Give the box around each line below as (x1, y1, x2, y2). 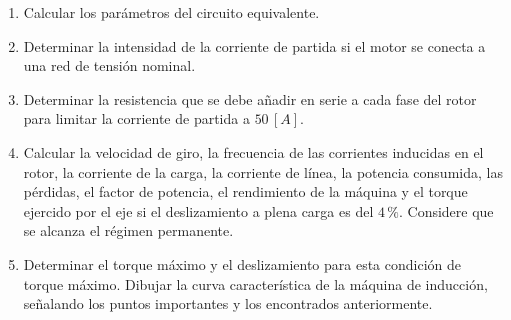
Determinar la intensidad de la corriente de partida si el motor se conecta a (23, 35, 486, 56)
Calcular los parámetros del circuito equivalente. (23, 2, 320, 22)
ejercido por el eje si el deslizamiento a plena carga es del (23, 200, 374, 221)
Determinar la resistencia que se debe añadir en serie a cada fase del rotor (23, 88, 477, 109)
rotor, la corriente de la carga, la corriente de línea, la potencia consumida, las (23, 161, 503, 182)
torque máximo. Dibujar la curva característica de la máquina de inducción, (23, 273, 488, 294)
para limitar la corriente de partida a (23, 108, 250, 129)
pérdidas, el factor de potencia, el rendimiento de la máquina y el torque (23, 181, 468, 202)
